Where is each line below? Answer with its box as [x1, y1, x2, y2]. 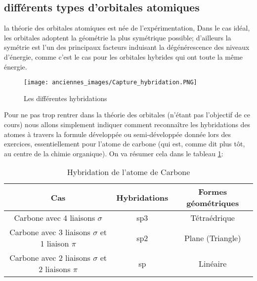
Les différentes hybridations [24, 93, 107, 103]
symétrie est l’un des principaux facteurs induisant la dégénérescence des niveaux [4, 42, 250, 52]
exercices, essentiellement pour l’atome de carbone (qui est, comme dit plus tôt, [4, 139, 245, 149]
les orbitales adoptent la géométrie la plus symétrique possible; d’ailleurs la [4, 32, 231, 42]
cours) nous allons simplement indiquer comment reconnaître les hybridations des [4, 119, 251, 130]
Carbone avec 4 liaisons [14, 212, 95, 224]
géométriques [186, 197, 239, 209]
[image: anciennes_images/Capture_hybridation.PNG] [24, 79, 197, 86]
